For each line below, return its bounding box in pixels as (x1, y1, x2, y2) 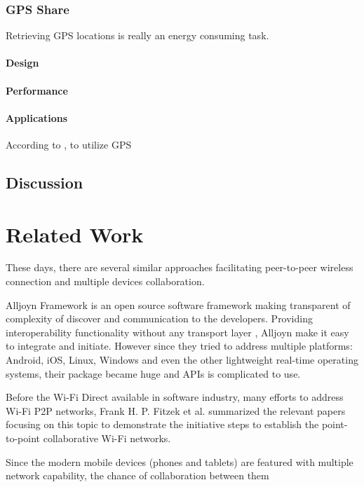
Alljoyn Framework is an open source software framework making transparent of (6, 297, 351, 312)
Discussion (6, 171, 83, 193)
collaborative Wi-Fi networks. (43, 431, 171, 446)
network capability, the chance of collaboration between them (6, 468, 269, 483)
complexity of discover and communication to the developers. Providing (6, 311, 313, 326)
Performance (6, 83, 68, 97)
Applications (6, 110, 68, 125)
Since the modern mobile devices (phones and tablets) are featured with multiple (6, 454, 353, 469)
